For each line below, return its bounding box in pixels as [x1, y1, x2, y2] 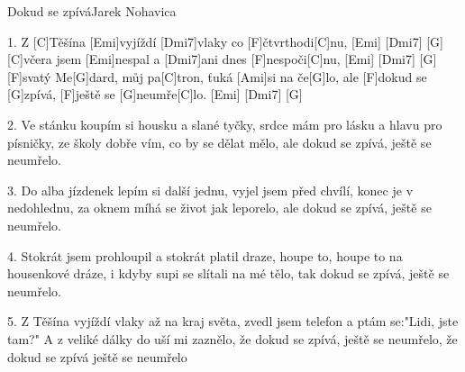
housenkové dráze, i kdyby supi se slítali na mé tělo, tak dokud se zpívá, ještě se [7, 264, 450, 283]
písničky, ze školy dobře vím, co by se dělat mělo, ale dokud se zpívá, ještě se [7, 132, 432, 151]
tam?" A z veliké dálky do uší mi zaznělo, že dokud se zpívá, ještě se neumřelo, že [7, 329, 458, 348]
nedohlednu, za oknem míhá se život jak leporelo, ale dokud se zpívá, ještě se [7, 198, 432, 217]
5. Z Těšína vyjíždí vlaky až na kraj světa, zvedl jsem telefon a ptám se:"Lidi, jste [7, 312, 459, 331]
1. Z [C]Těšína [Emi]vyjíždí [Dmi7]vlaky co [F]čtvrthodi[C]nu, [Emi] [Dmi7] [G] [7, 32, 443, 50]
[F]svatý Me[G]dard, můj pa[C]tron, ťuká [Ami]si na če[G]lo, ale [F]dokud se [7, 67, 427, 86]
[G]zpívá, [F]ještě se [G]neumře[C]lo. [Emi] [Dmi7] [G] [7, 85, 303, 104]
